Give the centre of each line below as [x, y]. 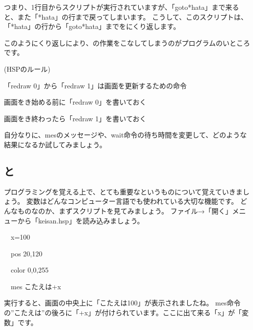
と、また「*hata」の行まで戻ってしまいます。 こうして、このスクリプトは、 [126, 16]
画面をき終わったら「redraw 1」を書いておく [75, 118]
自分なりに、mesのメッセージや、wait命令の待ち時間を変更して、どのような [126, 135]
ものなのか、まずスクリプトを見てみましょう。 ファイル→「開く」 [125, 210]
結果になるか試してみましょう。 [55, 144]
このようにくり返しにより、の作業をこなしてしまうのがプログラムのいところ [127, 42]
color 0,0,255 [30, 270]
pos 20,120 [26, 253]
